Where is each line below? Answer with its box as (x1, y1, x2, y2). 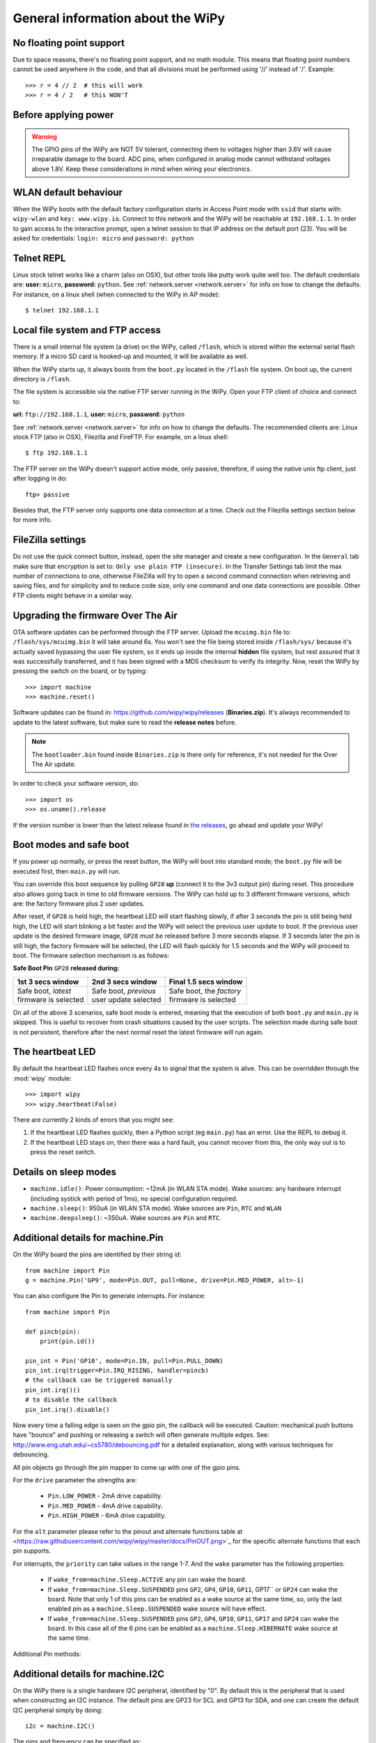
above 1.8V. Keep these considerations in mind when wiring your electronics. (31, 165, 252, 173)
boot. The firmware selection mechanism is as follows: (13, 952, 170, 959)
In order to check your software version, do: (13, 779, 139, 788)
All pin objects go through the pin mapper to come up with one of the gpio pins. (13, 1463, 241, 1471)
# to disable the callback (25, 1396, 118, 1404)
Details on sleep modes (13, 1166, 116, 1178)
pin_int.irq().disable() (25, 1406, 110, 1413)
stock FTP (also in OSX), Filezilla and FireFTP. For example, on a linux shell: (13, 433, 229, 441)
